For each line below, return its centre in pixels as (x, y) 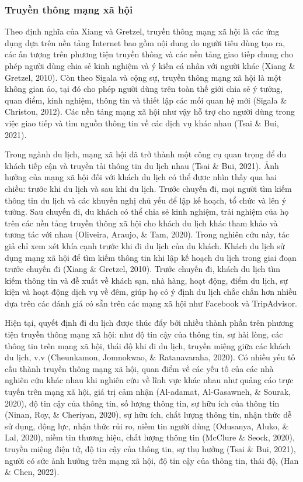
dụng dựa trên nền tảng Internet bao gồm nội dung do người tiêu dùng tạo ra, (145, 42)
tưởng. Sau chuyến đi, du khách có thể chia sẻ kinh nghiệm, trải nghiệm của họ (147, 211)
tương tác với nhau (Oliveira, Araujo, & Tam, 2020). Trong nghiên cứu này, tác (147, 234)
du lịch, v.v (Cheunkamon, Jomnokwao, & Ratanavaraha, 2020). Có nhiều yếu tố (150, 357)
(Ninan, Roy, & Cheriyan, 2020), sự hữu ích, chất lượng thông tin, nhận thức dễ (148, 414)
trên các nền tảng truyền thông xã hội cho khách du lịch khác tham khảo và (141, 223)
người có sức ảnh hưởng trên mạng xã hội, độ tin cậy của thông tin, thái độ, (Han (152, 460)
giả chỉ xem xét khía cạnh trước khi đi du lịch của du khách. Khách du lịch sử (145, 245)
